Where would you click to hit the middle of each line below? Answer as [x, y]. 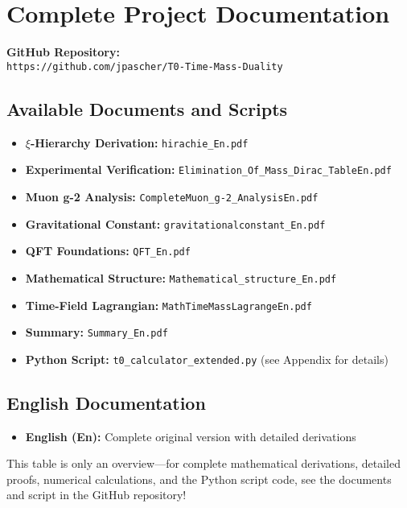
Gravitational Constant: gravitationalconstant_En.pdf [175, 223]
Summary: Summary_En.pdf [97, 332]
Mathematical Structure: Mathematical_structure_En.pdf [181, 277]
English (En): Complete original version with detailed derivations [191, 436]
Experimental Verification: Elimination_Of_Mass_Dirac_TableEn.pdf [208, 169]
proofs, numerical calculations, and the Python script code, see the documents [199, 479]
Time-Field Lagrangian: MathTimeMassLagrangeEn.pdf [169, 305]
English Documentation [106, 402]
